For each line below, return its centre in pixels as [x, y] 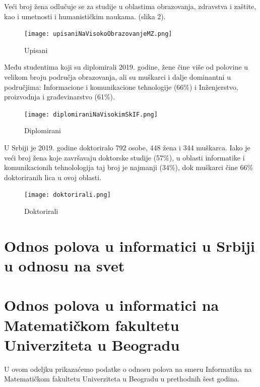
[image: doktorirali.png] [68, 195]
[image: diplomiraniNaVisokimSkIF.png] [91, 114]
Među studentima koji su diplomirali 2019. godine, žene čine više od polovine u [126, 67]
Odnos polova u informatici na [112, 305]
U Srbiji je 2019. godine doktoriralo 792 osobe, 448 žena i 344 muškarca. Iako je [127, 148]
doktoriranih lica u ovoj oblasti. [53, 177]
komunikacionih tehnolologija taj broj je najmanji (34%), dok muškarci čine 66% [129, 167]
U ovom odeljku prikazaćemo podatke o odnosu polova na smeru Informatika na [128, 369]
